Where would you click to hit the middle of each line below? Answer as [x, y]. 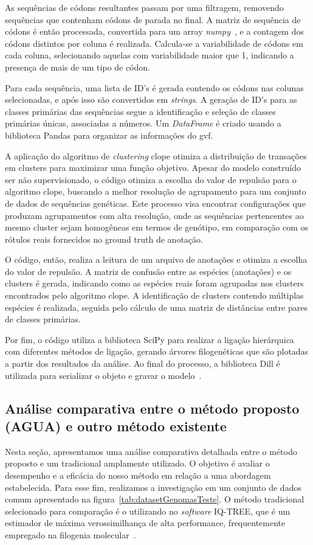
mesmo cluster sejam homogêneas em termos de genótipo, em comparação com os [156, 227]
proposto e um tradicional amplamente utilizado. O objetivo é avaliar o [137, 463]
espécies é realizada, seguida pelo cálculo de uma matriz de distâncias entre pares [156, 307]
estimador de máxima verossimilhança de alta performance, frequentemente [145, 523]
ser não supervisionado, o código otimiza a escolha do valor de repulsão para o [151, 179]
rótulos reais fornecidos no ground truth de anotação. [104, 239]
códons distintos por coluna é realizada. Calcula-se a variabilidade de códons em [154, 43]
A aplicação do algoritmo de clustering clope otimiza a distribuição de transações [156, 155]
